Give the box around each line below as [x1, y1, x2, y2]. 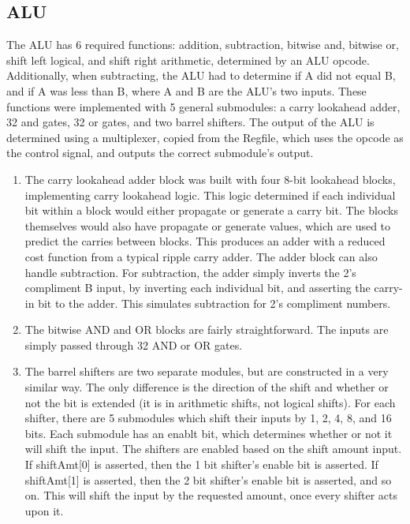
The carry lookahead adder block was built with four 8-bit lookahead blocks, [24, 170, 396, 187]
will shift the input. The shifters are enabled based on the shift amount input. [24, 440, 402, 457]
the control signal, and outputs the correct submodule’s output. [6, 144, 314, 161]
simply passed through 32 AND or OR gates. [24, 336, 243, 353]
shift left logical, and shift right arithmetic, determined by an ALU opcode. [6, 51, 370, 68]
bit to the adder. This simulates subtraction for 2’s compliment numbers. [38, 294, 391, 311]
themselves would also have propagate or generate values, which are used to [24, 217, 391, 234]
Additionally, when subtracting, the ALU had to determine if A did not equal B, [6, 67, 396, 84]
